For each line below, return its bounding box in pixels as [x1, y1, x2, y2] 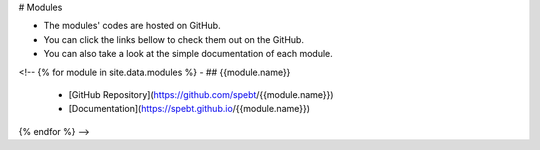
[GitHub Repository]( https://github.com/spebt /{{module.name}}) [68, 88, 334, 100]
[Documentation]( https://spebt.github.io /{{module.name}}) [68, 103, 310, 115]
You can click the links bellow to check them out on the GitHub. [43, 33, 305, 45]
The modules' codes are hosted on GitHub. [43, 20, 221, 32]
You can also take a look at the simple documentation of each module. [43, 48, 334, 60]
